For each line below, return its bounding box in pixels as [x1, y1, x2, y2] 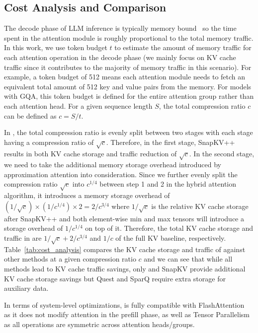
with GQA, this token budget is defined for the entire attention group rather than [4, 91, 254, 101]
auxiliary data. [4, 283, 49, 293]
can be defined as [4, 110, 57, 121]
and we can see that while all [144, 254, 233, 264]
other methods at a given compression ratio [4, 254, 136, 264]
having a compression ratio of [4, 136, 94, 147]
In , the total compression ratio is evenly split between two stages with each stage [4, 127, 253, 137]
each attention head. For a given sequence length [4, 100, 153, 111]
